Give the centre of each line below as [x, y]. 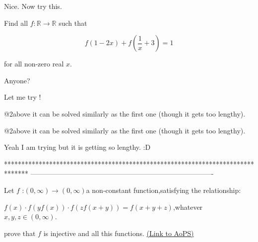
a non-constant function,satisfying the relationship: [163, 190]
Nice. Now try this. [33, 6]
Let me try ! [23, 97]
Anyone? [17, 80]
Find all [16, 23]
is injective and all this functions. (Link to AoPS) [119, 233]
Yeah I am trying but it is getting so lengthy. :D [77, 147]
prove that [20, 233]
